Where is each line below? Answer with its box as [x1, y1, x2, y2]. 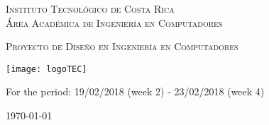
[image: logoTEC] [6, 64, 87, 74]
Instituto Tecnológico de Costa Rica [6, 1, 175, 16]
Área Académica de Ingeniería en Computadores [6, 15, 223, 30]
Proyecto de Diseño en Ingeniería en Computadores [6, 39, 238, 54]
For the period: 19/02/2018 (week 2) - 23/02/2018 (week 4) [6, 84, 265, 99]
